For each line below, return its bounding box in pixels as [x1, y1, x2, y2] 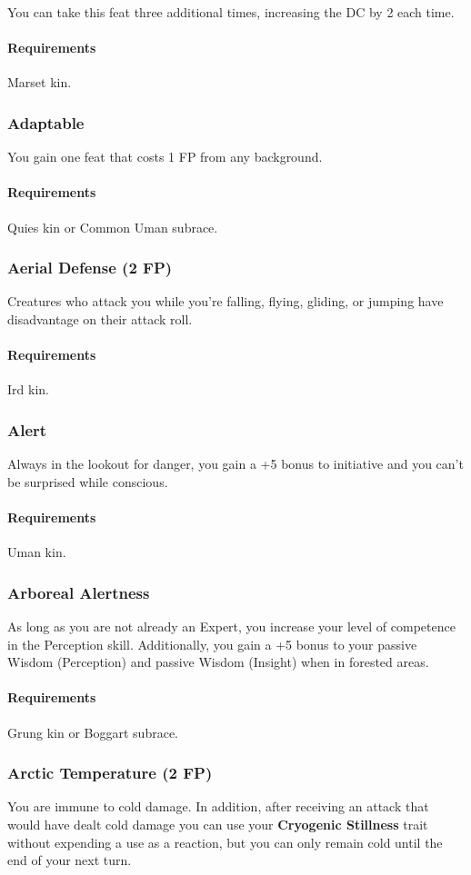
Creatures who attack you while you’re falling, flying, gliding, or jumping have [7, 292, 444, 311]
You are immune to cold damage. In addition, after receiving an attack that [7, 797, 429, 816]
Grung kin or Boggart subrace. [7, 722, 178, 741]
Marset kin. [7, 73, 72, 92]
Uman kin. [7, 542, 66, 562]
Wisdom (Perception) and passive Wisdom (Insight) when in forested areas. [7, 652, 429, 671]
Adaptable [7, 111, 85, 134]
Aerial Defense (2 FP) [7, 256, 173, 279]
